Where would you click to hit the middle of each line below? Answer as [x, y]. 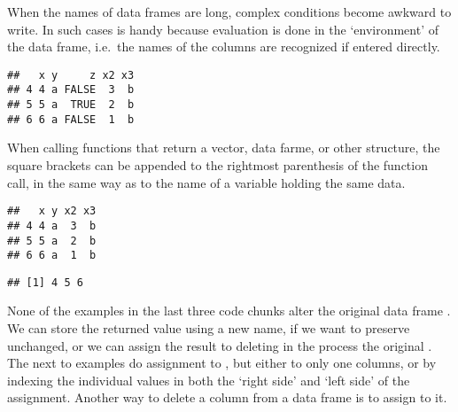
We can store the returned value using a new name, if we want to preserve [209, 328]
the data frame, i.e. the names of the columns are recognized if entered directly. [224, 47]
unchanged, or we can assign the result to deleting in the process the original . [220, 345]
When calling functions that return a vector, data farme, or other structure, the [224, 148]
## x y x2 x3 [52, 211]
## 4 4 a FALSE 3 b [71, 90]
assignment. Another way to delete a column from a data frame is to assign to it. [227, 397]
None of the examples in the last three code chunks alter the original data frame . [229, 311]
